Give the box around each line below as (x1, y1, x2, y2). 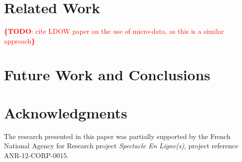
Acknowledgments (4, 102, 127, 122)
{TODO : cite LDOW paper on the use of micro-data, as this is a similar (4, 26, 224, 36)
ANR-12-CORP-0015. (4, 150, 69, 160)
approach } (4, 35, 35, 46)
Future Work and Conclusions (4, 64, 211, 84)
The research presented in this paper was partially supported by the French (4, 131, 231, 141)
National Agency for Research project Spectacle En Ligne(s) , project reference (4, 140, 239, 151)
